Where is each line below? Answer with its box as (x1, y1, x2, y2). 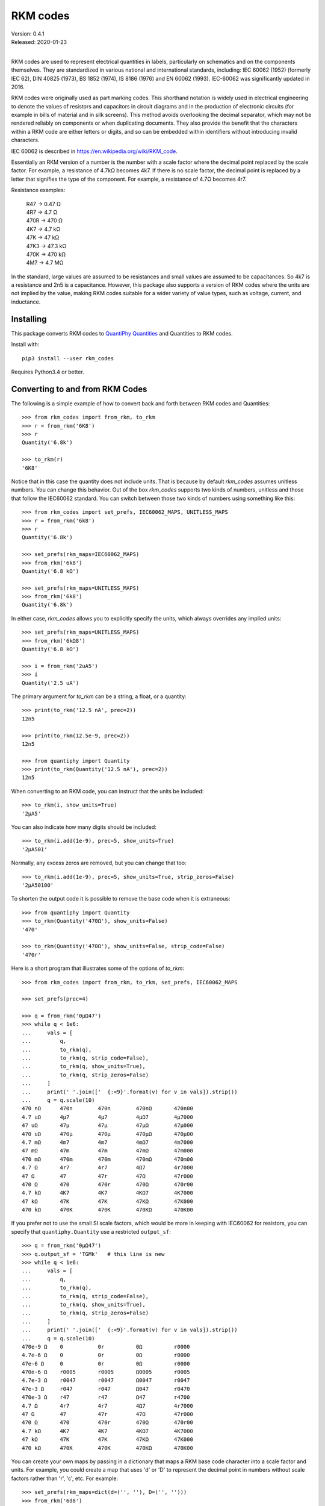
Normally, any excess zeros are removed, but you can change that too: (11, 859, 187, 867)
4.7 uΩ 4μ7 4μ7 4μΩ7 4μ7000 (22, 1113, 194, 1120)
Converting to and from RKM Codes (11, 384, 147, 394)
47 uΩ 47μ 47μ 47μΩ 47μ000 (22, 1122, 194, 1129)
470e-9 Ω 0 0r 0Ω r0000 (22, 1343, 190, 1350)
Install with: (11, 341, 40, 348)
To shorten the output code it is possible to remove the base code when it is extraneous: (11, 895, 231, 902)
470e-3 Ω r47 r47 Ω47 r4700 (22, 1394, 190, 1401)
